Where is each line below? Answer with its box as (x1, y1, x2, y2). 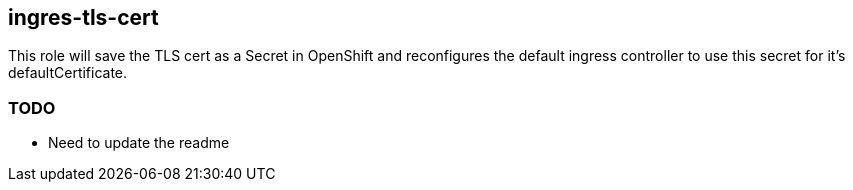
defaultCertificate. (8, 64, 128, 82)
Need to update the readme (48, 134, 230, 152)
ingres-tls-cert (8, 5, 159, 30)
